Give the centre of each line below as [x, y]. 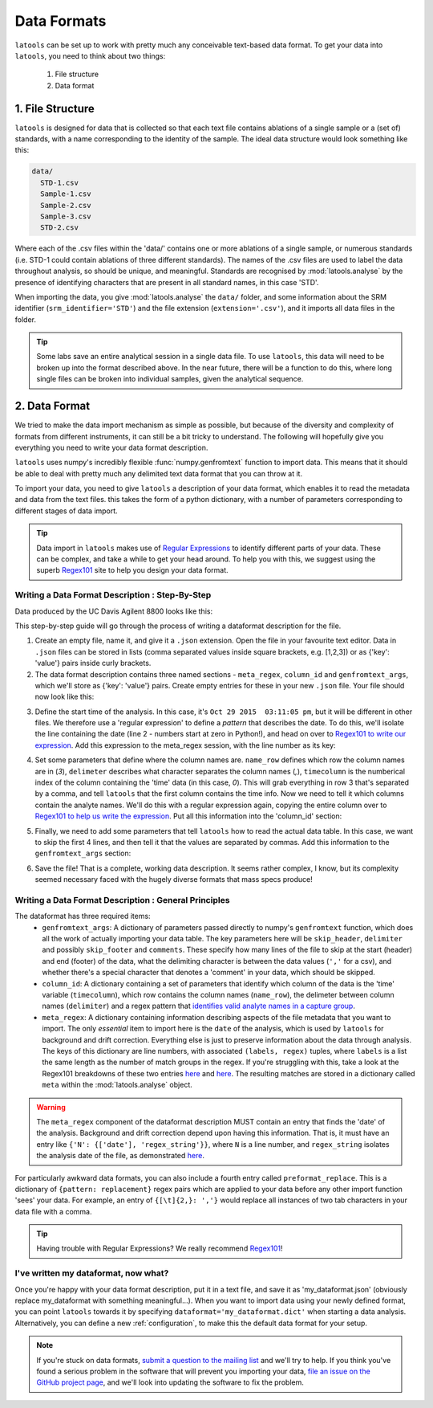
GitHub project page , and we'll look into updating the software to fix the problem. [170, 1382]
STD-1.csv [60, 182]
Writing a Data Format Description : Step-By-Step [113, 595]
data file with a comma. [53, 1211]
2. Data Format [53, 406]
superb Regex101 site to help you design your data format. [132, 570]
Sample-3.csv [66, 216]
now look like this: [65, 697]
